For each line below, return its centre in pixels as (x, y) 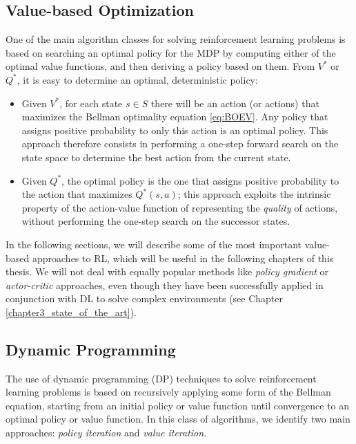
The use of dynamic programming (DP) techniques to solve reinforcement (161, 378)
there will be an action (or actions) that (235, 103)
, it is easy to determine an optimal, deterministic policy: (137, 79)
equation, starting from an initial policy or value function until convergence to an (178, 405)
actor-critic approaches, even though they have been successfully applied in (165, 285)
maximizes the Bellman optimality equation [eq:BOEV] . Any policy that (175, 117)
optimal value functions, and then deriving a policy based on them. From (160, 66)
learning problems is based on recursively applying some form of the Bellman (168, 392)
